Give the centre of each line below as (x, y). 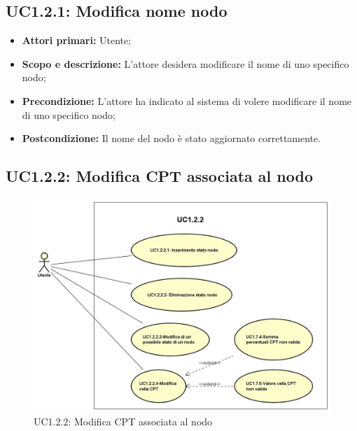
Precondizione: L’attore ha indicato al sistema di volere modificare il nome (187, 100)
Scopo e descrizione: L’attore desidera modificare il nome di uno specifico (185, 63)
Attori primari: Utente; (77, 40)
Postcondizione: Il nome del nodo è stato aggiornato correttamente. (171, 138)
